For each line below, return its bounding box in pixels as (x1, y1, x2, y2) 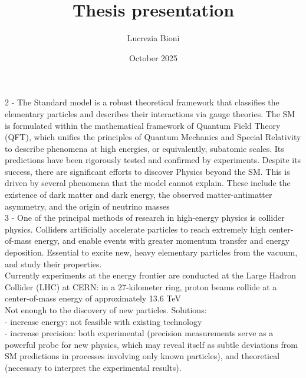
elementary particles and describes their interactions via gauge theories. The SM (5, 107, 295, 120)
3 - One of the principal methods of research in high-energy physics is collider (5, 211, 285, 224)
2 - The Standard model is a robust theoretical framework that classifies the (5, 96, 279, 108)
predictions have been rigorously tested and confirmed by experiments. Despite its (5, 154, 301, 166)
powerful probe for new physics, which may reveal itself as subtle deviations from (5, 338, 298, 350)
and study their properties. (5, 257, 102, 270)
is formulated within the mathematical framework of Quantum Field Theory (5, 119, 281, 131)
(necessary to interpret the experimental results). (5, 361, 182, 373)
